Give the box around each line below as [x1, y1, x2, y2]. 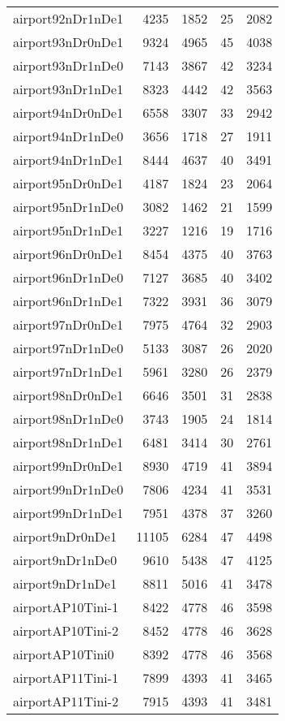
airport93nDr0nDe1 [13, 32, 124, 51]
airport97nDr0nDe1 [13, 315, 124, 334]
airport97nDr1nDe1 [13, 362, 124, 381]
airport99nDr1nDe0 [13, 480, 124, 499]
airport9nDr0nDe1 [13, 527, 117, 546]
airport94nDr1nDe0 [13, 127, 124, 145]
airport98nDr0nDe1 [13, 386, 124, 404]
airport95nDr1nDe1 [13, 221, 124, 240]
